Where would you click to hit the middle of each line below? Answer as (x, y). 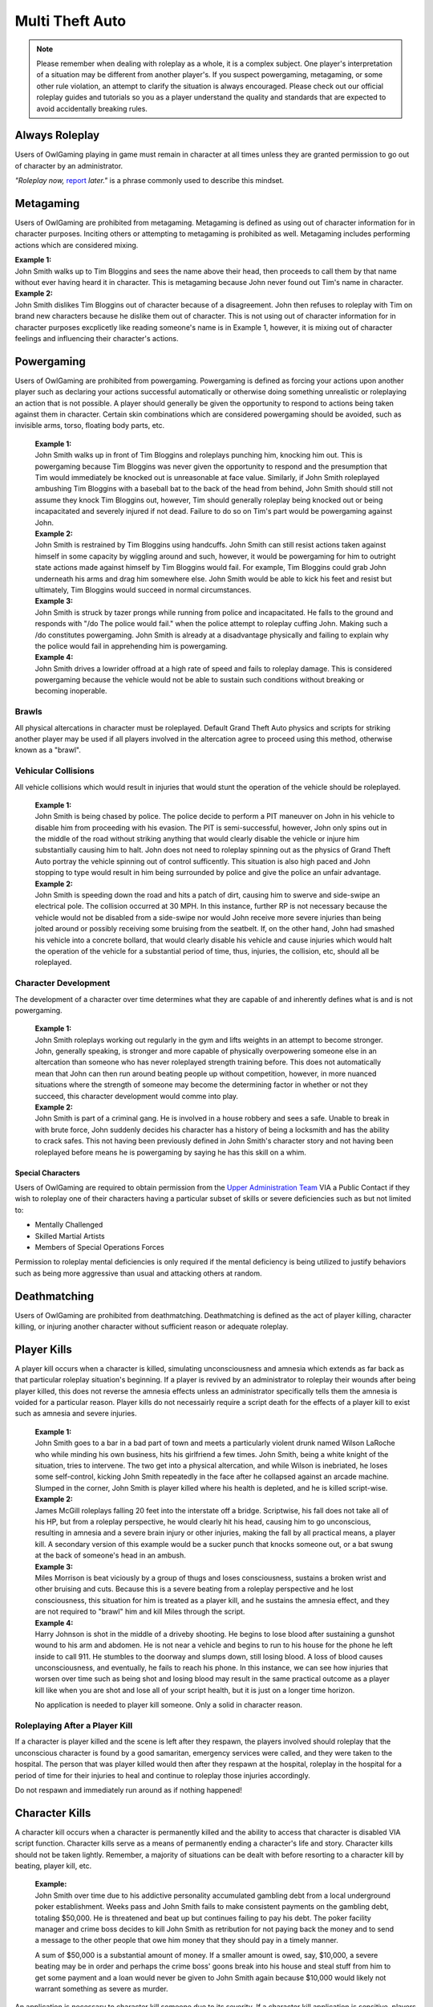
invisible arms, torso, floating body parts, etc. (90, 425)
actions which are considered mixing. (77, 245)
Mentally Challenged (69, 1225)
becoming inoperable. (71, 691)
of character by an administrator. (69, 165)
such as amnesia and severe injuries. (76, 1414)
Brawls (29, 712)
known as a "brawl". (48, 750)
